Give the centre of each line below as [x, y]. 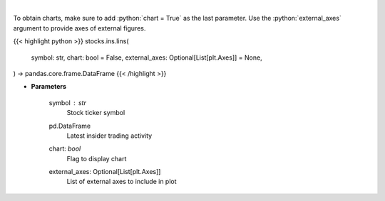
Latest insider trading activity [109, 136]
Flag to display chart [97, 158]
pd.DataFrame [70, 126]
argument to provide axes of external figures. [79, 28]
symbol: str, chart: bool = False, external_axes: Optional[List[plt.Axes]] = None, [147, 58]
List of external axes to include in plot [122, 182]
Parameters [49, 87]
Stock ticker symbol [96, 113]
